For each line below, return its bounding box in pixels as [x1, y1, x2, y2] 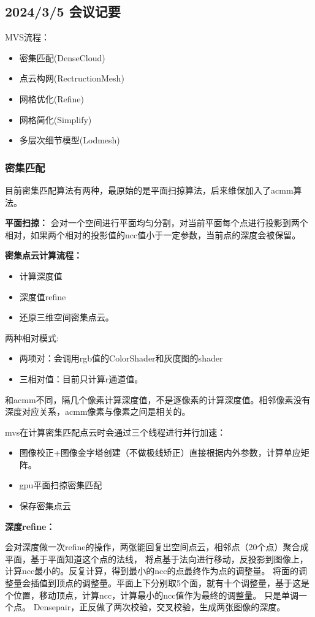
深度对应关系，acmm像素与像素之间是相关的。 [5, 405, 191, 418]
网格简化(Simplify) [19, 113, 92, 126]
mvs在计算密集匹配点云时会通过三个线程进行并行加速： [5, 425, 226, 438]
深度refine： [5, 520, 55, 532]
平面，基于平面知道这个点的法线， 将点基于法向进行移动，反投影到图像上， [5, 552, 308, 565]
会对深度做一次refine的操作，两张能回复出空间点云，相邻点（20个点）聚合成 [5, 540, 309, 553]
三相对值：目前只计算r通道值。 [19, 372, 143, 385]
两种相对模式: [5, 331, 59, 344]
